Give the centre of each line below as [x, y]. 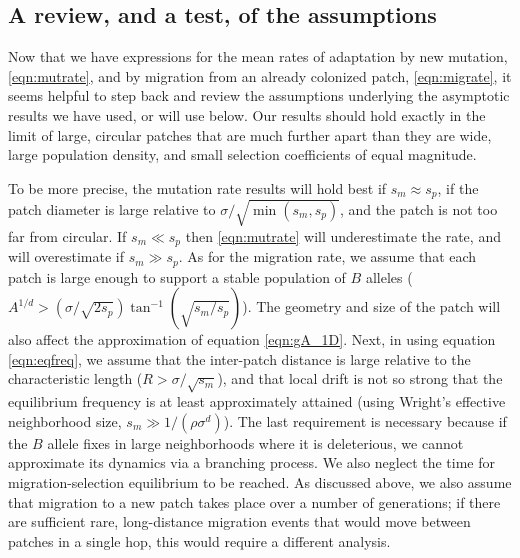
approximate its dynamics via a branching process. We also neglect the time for [252, 462]
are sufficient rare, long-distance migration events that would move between [239, 521]
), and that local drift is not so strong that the [360, 378]
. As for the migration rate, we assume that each [327, 256]
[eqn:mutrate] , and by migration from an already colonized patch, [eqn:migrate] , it [260, 75]
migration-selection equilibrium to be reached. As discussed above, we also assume [260, 482]
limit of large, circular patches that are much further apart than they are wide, [250, 134]
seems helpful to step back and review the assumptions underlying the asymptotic [259, 95]
